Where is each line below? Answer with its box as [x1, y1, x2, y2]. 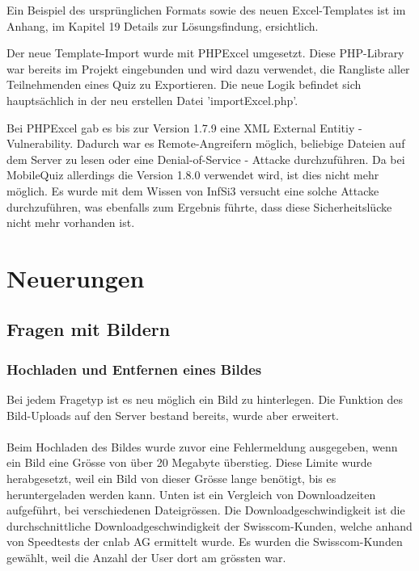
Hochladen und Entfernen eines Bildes [6, 359, 262, 379]
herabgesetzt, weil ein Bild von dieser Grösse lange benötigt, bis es [6, 470, 336, 487]
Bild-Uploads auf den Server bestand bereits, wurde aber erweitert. [6, 406, 339, 423]
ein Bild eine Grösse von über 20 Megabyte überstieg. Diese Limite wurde [6, 454, 372, 471]
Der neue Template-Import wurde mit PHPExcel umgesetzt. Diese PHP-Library [6, 44, 404, 61]
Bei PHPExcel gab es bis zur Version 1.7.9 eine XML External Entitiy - [6, 119, 362, 136]
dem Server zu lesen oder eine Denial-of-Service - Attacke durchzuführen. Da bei [6, 150, 405, 167]
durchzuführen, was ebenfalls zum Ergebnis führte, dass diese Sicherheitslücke [6, 198, 392, 215]
